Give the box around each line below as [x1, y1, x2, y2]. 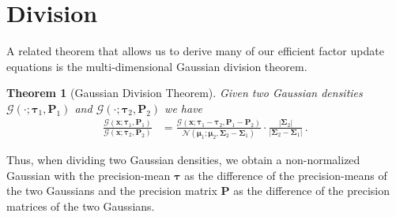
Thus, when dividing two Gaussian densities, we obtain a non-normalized [6, 152, 360, 168]
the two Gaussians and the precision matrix [6, 182, 217, 199]
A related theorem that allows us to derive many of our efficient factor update [6, 43, 384, 59]
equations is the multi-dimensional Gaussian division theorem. [6, 58, 307, 74]
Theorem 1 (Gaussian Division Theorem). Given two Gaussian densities [6, 84, 363, 101]
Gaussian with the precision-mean [6, 166, 171, 183]
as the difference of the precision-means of [184, 166, 387, 183]
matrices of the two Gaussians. [6, 197, 155, 214]
